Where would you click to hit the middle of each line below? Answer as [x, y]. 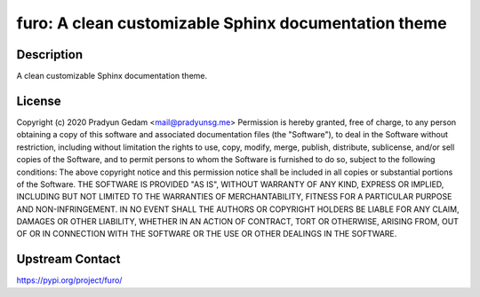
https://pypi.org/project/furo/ [69, 280]
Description [50, 55]
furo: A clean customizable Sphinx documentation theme [232, 23]
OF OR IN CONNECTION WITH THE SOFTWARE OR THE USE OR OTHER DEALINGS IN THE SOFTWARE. [207, 234]
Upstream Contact [68, 259]
